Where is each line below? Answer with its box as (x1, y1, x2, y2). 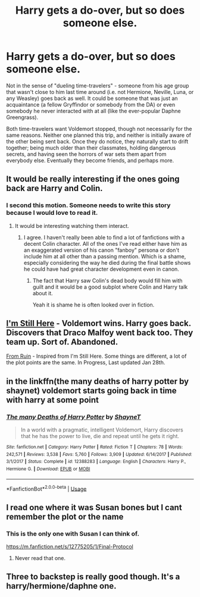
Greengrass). (6, 114, 39, 121)
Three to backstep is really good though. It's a (6, 572, 180, 582)
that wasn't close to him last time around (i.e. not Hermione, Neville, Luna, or (6, 88, 194, 95)
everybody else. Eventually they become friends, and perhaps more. (6, 157, 174, 164)
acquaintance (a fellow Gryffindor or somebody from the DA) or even (6, 101, 176, 108)
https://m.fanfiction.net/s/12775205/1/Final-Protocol (6, 543, 134, 551)
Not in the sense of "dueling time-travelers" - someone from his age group (6, 82, 189, 89)
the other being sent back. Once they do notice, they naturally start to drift (6, 137, 189, 145)
